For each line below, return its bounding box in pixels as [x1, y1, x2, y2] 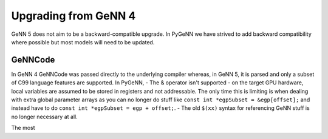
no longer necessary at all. [11, 113, 78, 120]
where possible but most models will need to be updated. [11, 38, 155, 46]
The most [11, 124, 36, 132]
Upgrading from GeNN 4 [11, 9, 136, 22]
